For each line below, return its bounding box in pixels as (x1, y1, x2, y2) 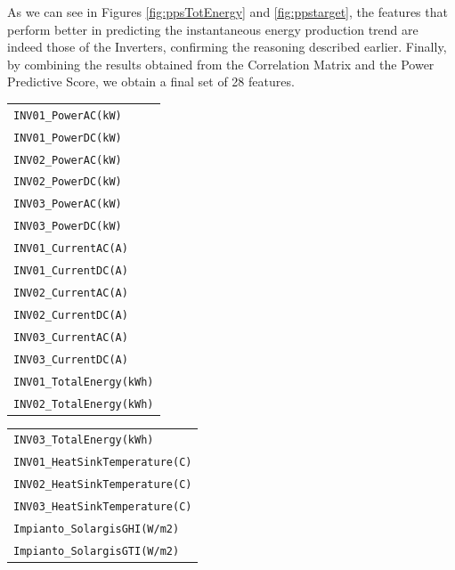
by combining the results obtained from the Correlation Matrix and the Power (7, 54, 435, 73)
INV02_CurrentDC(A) (13, 308, 128, 322)
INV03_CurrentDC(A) (13, 353, 128, 366)
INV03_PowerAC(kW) (13, 198, 122, 211)
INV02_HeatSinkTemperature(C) (13, 478, 192, 492)
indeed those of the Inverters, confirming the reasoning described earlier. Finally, (7, 37, 447, 56)
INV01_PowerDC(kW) (13, 131, 122, 144)
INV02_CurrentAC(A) (13, 286, 128, 299)
